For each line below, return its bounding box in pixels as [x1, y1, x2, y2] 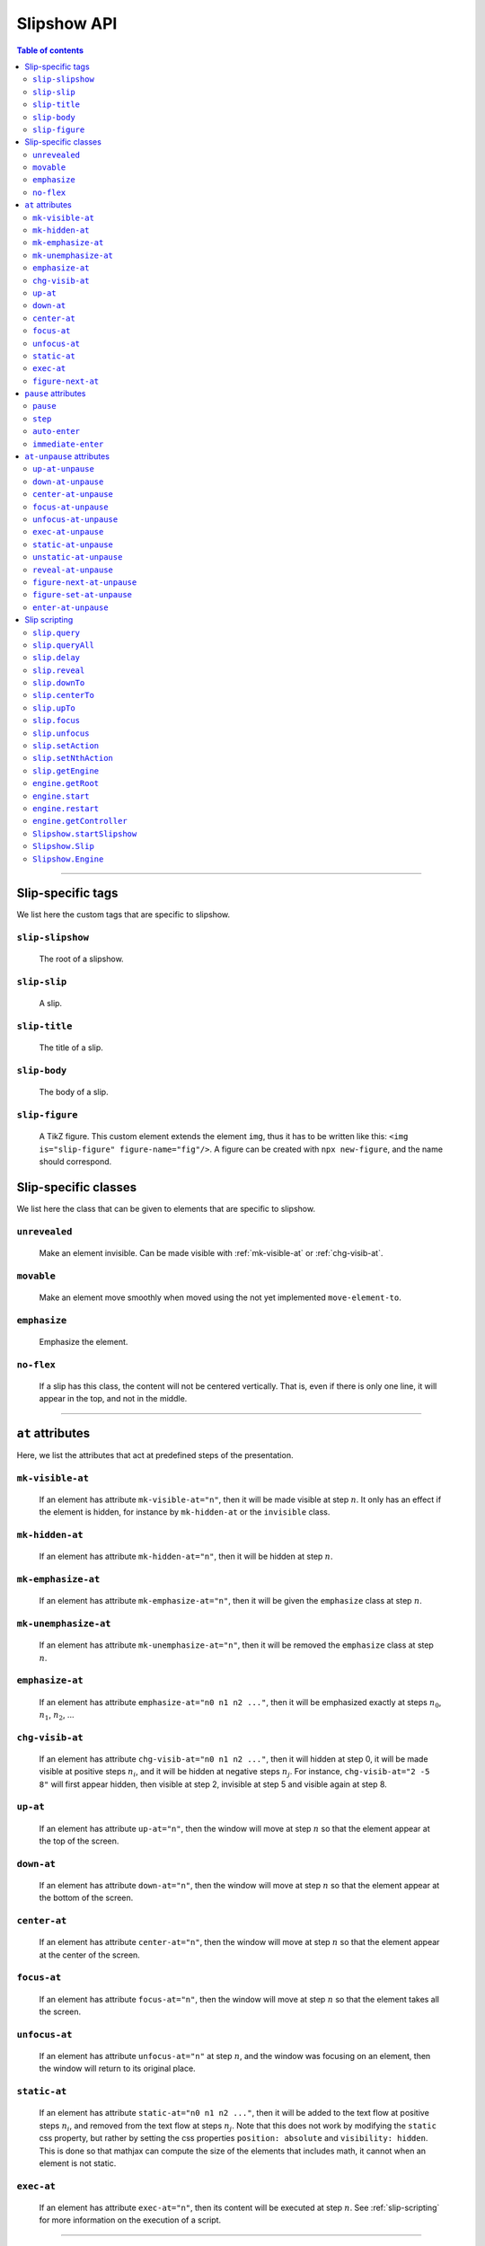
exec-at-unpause [32, 526, 104, 537]
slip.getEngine [32, 765, 100, 776]
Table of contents [16, 45, 84, 56]
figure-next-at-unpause [32, 577, 137, 588]
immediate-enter [32, 438, 104, 449]
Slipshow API [16, 13, 118, 33]
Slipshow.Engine [32, 853, 104, 864]
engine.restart [32, 803, 100, 813]
